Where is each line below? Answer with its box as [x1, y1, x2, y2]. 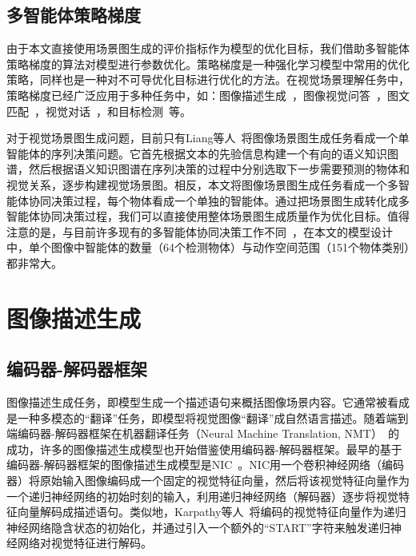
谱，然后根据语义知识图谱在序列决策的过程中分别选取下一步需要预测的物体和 [6, 161, 410, 177]
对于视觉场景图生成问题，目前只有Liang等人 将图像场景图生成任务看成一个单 [6, 129, 410, 146]
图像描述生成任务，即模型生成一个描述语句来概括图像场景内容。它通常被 [6, 394, 387, 411]
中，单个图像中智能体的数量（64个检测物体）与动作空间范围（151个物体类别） [6, 239, 410, 256]
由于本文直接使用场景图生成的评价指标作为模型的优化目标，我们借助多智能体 [6, 40, 410, 57]
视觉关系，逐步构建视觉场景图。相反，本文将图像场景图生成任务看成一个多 [6, 176, 398, 193]
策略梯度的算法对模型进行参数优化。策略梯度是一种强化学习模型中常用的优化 [6, 55, 410, 72]
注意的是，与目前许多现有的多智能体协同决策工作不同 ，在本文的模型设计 [6, 223, 393, 240]
